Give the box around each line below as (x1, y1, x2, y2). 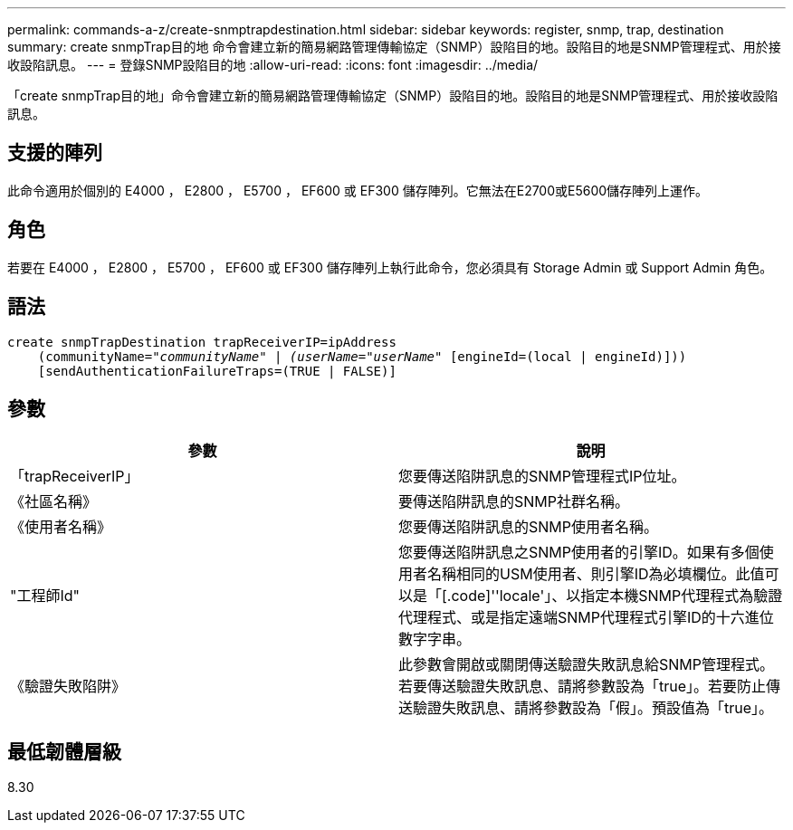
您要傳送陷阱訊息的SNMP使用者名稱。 (398, 518, 658, 537)
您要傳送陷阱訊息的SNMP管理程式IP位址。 (398, 467, 686, 486)
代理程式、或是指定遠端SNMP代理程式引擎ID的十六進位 (398, 608, 774, 627)
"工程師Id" (10, 587, 81, 606)
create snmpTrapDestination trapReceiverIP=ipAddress (7, 334, 396, 349)
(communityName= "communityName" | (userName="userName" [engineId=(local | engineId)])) (37, 348, 687, 364)
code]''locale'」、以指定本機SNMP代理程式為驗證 (451, 587, 783, 606)
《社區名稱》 (10, 492, 98, 511)
